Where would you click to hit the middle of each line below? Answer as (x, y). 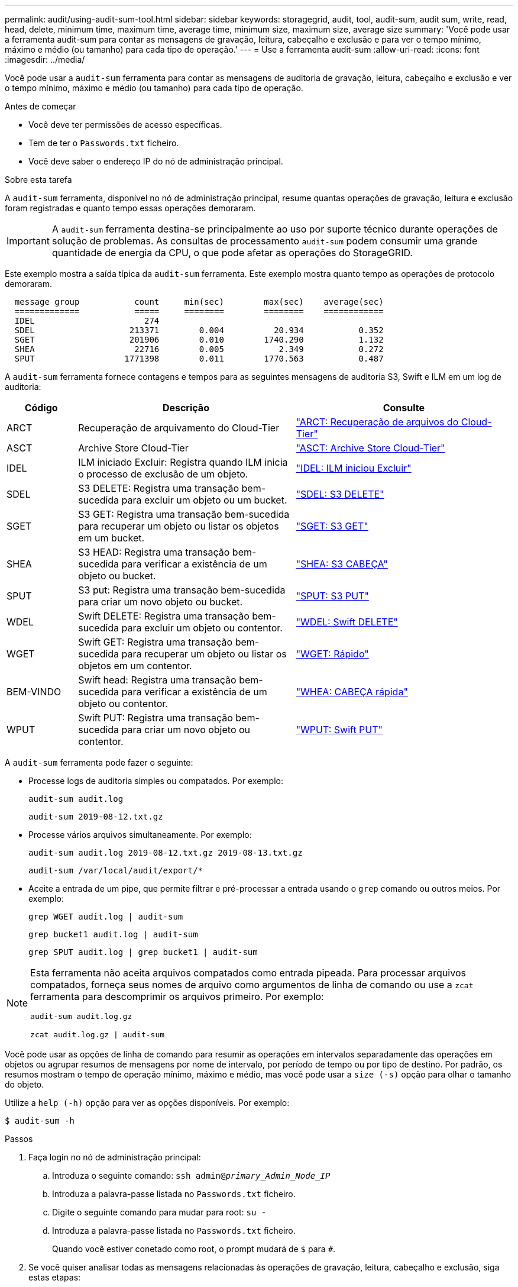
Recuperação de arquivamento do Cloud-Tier (179, 428)
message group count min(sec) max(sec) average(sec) (199, 302)
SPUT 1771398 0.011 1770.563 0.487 (199, 359)
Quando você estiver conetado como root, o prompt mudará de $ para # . (194, 1249)
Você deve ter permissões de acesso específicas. (125, 125)
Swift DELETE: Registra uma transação (164, 616)
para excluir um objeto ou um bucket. (204, 500)
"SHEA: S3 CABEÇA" (342, 564)
